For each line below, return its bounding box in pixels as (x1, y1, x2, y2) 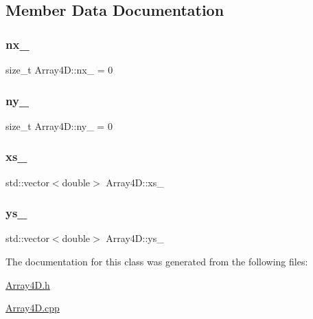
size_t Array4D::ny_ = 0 (5, 118, 113, 133)
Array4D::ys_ (106, 231, 164, 245)
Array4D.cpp (5, 300, 60, 315)
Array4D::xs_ (106, 175, 164, 189)
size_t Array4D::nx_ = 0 (5, 63, 113, 76)
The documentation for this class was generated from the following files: (5, 254, 308, 269)
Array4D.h (5, 277, 50, 291)
